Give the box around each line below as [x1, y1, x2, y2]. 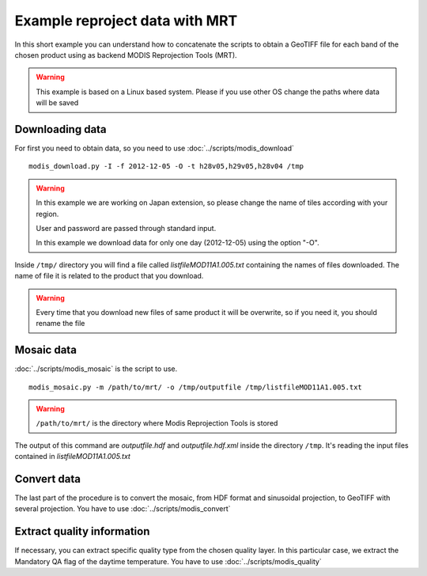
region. [36, 209, 59, 218]
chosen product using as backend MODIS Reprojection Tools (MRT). [14, 50, 237, 59]
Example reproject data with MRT [14, 12, 238, 29]
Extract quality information [14, 525, 150, 538]
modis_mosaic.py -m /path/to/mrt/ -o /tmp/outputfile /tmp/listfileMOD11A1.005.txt [28, 382, 363, 392]
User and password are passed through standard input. [36, 223, 217, 233]
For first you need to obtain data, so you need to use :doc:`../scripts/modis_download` [14, 143, 294, 153]
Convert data [14, 472, 81, 486]
